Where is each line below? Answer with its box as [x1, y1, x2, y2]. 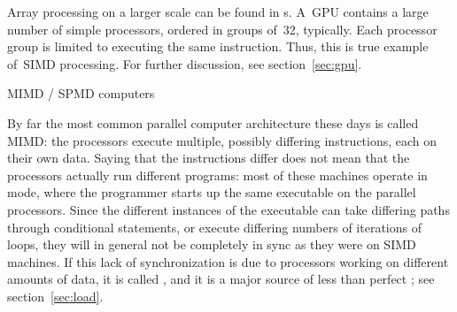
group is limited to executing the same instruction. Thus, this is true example [7, 37, 429, 56]
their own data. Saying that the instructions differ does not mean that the [7, 148, 410, 167]
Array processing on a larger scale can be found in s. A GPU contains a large [7, 3, 429, 20]
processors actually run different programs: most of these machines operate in [7, 165, 428, 184]
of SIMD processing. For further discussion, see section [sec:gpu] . [7, 54, 362, 72]
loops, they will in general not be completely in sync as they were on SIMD [7, 235, 416, 254]
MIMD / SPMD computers [7, 84, 155, 103]
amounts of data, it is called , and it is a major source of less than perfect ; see [7, 270, 435, 288]
